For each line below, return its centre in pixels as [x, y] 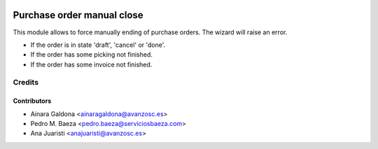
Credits [26, 83]
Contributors [32, 101]
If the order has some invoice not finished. [91, 64]
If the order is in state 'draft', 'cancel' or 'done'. [98, 45]
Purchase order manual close [78, 15]
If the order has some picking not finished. [92, 55]
